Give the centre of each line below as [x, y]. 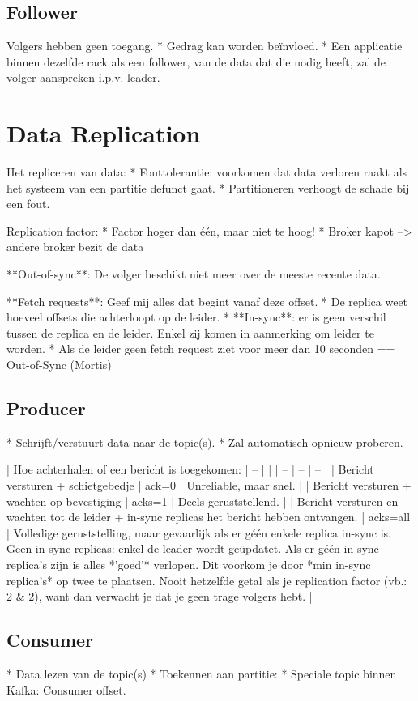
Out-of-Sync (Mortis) [59, 365]
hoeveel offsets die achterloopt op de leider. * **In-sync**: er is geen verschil [196, 317]
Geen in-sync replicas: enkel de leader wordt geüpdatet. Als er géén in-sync [193, 548]
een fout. [28, 204]
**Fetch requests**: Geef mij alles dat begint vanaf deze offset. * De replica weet [207, 301]
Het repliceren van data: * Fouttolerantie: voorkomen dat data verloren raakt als [207, 172]
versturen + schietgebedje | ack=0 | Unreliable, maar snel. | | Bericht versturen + [209, 485]
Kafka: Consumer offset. [66, 689]
